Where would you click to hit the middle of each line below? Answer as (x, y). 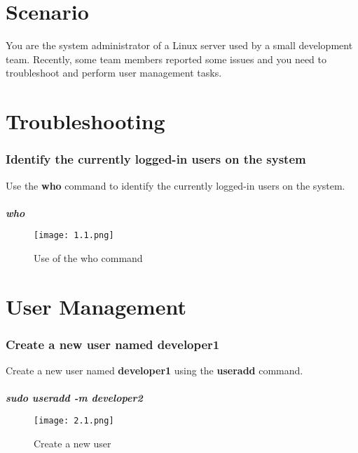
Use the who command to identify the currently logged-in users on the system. (175, 185)
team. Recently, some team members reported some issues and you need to (166, 59)
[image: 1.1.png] (74, 236)
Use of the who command (88, 257)
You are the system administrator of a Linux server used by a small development (179, 45)
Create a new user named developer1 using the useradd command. (154, 370)
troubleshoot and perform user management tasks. (114, 73)
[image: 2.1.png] (74, 420)
